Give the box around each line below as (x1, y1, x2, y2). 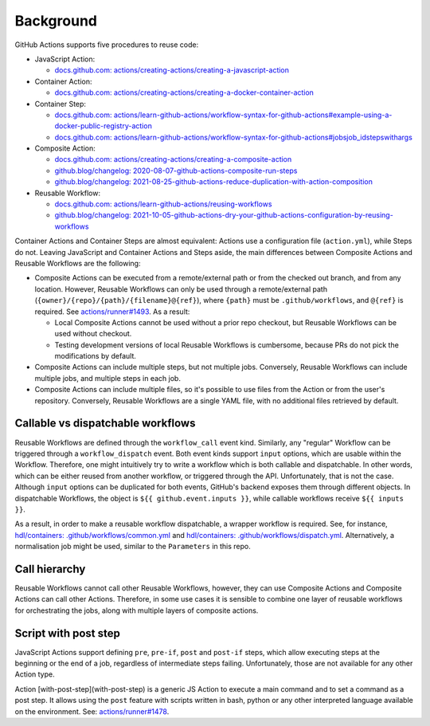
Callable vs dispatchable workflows (14, 417, 196, 430)
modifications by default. (54, 351, 137, 361)
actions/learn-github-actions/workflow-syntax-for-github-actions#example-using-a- (113, 110, 393, 120)
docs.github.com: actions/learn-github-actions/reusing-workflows (54, 199, 272, 209)
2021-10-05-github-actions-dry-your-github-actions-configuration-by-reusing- (132, 210, 393, 220)
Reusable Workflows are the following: (14, 258, 141, 268)
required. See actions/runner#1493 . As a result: (34, 307, 190, 316)
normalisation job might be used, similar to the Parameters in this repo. (14, 542, 251, 551)
